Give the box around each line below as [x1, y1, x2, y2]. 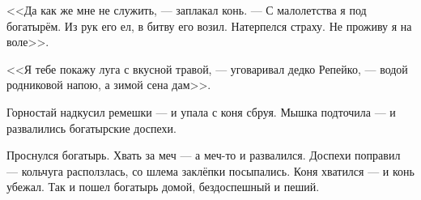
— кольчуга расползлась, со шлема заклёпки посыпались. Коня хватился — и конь [6, 162, 415, 179]
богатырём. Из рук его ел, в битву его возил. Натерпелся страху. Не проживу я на [6, 17, 412, 34]
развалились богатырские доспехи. [6, 119, 176, 136]
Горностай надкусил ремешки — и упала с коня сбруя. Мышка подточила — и [6, 103, 396, 120]
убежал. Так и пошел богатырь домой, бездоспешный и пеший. [6, 178, 320, 195]
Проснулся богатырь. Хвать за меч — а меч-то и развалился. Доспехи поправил [6, 147, 401, 164]
